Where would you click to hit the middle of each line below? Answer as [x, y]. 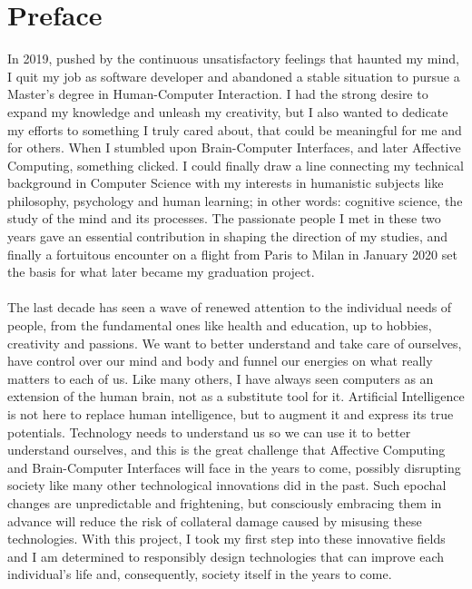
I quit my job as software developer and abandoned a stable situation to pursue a [234, 76]
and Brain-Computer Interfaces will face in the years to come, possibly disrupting [234, 467]
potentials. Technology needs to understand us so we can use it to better [209, 432]
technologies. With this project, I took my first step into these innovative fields [226, 539]
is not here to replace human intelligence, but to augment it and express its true [231, 414]
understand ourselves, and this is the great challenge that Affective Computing [226, 450]
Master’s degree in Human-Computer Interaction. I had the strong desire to [218, 94]
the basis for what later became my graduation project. [161, 272]
